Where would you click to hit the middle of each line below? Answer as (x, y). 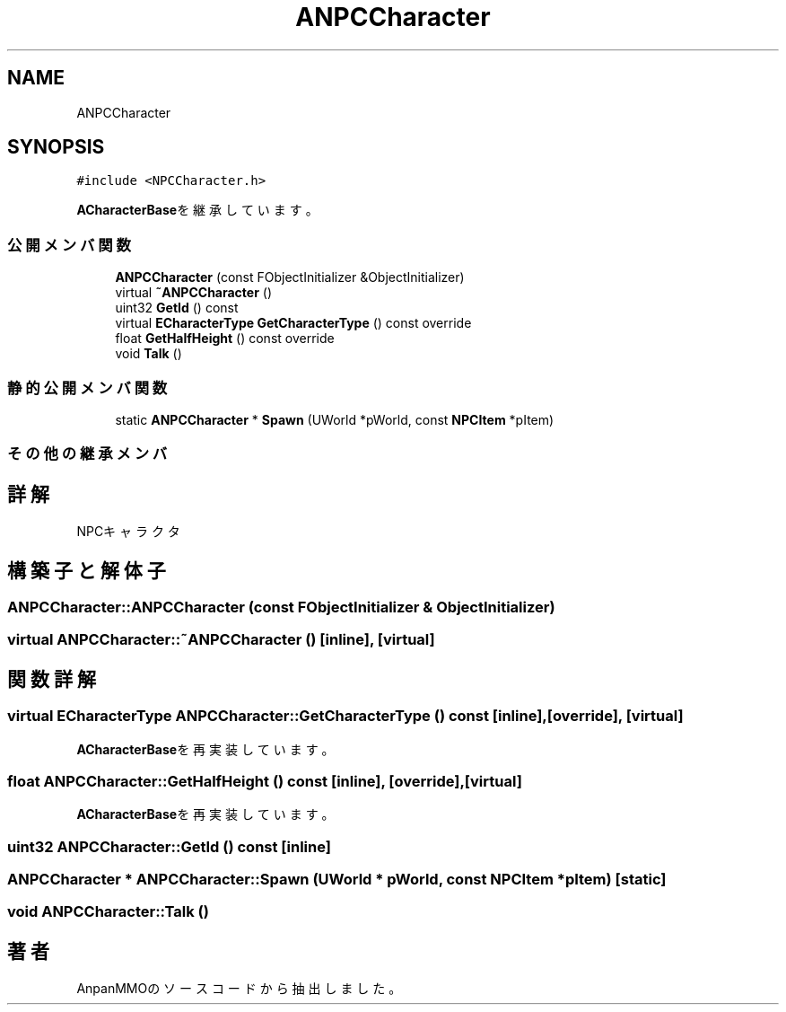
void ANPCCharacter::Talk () (108, 912)
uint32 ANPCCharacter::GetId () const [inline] (169, 846)
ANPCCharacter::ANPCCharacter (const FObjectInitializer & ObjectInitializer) (281, 607)
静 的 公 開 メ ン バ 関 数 (87, 387)
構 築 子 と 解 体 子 (87, 570)
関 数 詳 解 (52, 679)
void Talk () (148, 354)
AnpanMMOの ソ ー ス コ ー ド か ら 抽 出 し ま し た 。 (239, 989)
